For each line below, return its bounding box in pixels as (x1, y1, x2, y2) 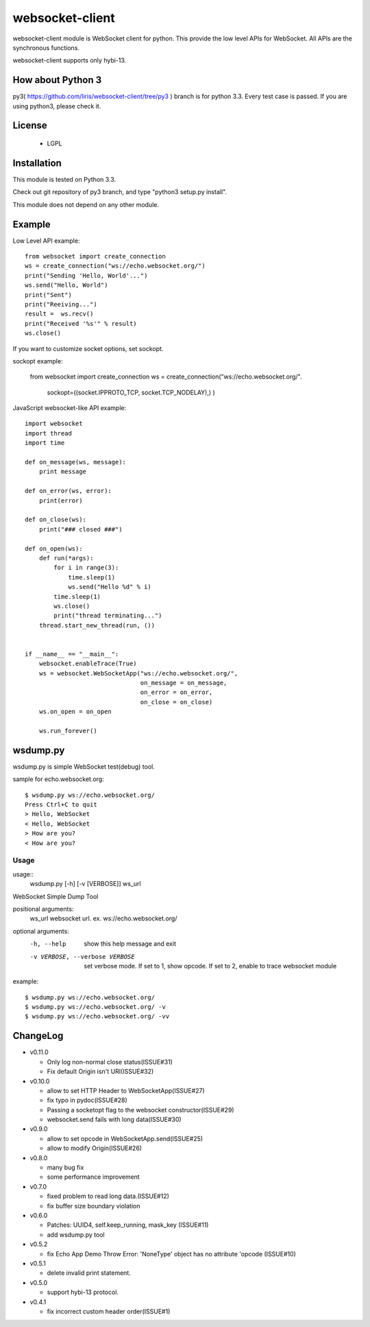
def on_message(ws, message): (25, 458, 127, 466)
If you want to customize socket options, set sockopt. (12, 344, 164, 352)
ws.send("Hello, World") (25, 281, 108, 289)
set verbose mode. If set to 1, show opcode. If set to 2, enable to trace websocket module (84, 961, 337, 970)
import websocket (25, 420, 83, 428)
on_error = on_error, (140, 689, 213, 696)
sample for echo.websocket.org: (12, 775, 104, 783)
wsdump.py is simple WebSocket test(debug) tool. (12, 762, 156, 771)
